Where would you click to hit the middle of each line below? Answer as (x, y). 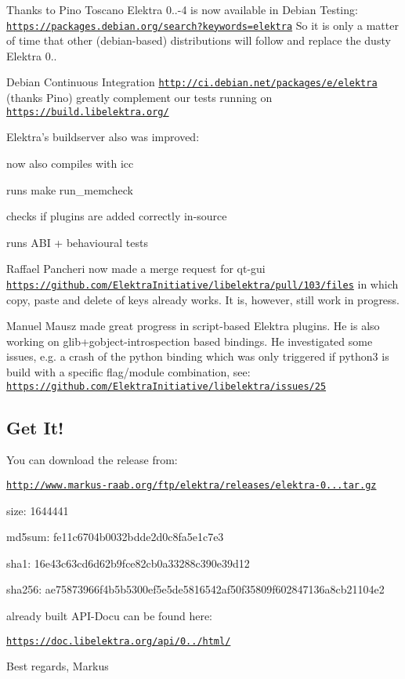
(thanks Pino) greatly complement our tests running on (139, 98)
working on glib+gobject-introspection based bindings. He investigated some (190, 341)
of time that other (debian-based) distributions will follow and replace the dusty (199, 40)
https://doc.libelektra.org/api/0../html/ (119, 641)
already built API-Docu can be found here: (110, 616)
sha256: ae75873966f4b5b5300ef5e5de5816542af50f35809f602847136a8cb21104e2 (195, 589)
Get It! (35, 427)
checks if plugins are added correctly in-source (117, 216)
